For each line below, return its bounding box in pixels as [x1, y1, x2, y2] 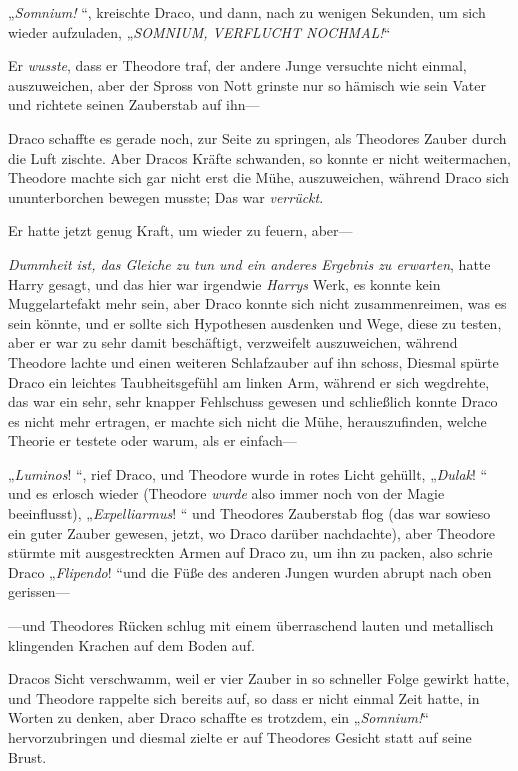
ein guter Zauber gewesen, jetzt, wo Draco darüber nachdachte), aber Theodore [8, 522, 496, 543]
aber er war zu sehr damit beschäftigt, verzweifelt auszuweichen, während [8, 332, 458, 353]
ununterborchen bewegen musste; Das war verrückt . [8, 186, 324, 207]
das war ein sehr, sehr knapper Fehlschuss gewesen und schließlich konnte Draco [8, 391, 498, 412]
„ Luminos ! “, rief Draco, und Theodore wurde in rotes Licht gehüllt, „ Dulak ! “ [8, 463, 488, 484]
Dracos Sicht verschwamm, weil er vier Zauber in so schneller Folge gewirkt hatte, [8, 668, 510, 689]
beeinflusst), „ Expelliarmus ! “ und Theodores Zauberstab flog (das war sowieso [8, 503, 491, 524]
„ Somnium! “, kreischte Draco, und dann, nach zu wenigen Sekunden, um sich [8, 2, 486, 22]
